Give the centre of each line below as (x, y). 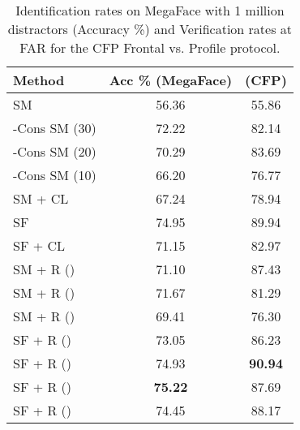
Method (39, 80)
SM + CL (41, 198)
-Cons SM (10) (55, 175)
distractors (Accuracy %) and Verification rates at (150, 29)
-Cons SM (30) (55, 128)
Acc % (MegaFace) (171, 80)
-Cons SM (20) (55, 151)
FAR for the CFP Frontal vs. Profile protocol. (150, 47)
